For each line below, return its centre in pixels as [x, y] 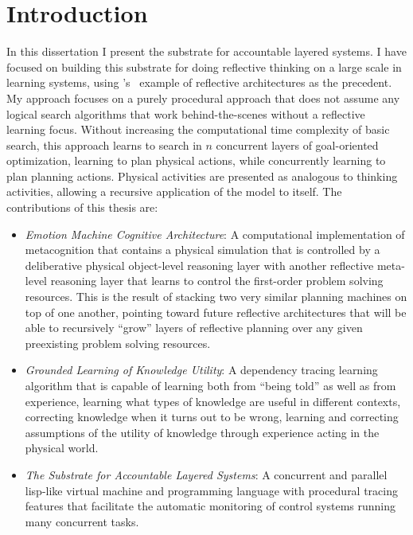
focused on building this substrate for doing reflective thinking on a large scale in [204, 66]
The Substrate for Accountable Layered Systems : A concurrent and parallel [206, 474]
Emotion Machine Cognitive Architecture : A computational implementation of [215, 234]
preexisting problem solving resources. [118, 343]
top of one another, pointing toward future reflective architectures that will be [216, 312]
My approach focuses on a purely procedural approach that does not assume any [203, 98]
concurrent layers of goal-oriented [297, 144]
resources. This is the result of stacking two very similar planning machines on [216, 297]
